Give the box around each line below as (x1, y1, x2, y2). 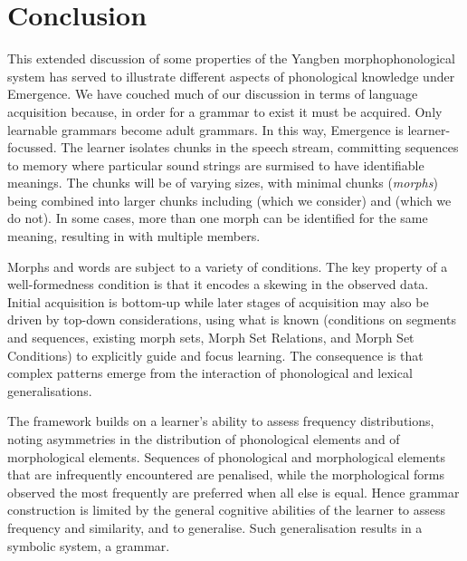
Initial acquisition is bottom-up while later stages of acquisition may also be (7, 292, 429, 311)
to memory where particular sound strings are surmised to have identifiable (7, 155, 424, 174)
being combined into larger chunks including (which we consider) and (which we (7, 190, 452, 209)
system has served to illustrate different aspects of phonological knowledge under (7, 66, 455, 85)
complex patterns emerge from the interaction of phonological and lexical (7, 363, 413, 382)
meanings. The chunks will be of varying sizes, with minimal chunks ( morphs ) (7, 173, 438, 192)
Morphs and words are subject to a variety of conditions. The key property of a (7, 256, 448, 276)
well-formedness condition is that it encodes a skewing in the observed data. (7, 275, 429, 294)
